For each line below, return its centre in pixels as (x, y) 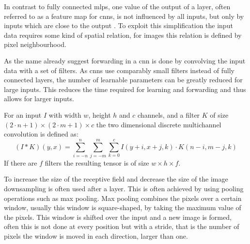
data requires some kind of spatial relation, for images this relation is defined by (123, 35)
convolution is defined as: (41, 134)
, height (100, 114)
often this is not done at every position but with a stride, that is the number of (122, 226)
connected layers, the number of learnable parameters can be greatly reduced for (123, 80)
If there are (21, 162)
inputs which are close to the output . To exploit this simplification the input (118, 25)
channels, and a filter (169, 114)
